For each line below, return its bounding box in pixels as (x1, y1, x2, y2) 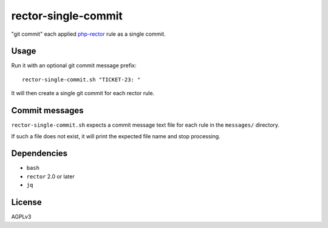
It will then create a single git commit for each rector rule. (11, 90, 155, 97)
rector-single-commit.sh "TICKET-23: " (22, 76, 141, 83)
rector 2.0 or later (26, 173, 75, 180)
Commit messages (11, 106, 84, 116)
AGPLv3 (11, 213, 32, 221)
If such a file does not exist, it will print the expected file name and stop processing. (11, 132, 221, 139)
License (11, 197, 42, 207)
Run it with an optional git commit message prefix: (11, 62, 137, 69)
